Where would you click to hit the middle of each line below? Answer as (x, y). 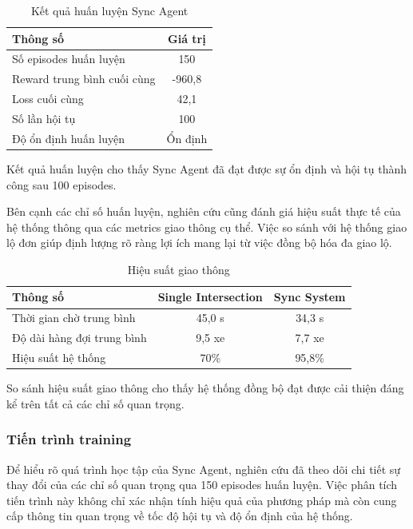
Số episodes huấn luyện (69, 59)
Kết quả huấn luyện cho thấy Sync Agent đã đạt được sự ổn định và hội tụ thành (207, 168)
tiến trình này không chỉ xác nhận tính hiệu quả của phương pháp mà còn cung (202, 500)
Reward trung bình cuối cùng (84, 79)
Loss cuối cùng (48, 99)
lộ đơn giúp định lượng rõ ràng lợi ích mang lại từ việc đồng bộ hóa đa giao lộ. (199, 243)
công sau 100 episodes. (62, 184)
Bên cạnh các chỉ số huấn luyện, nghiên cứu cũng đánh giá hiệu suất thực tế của (204, 211)
